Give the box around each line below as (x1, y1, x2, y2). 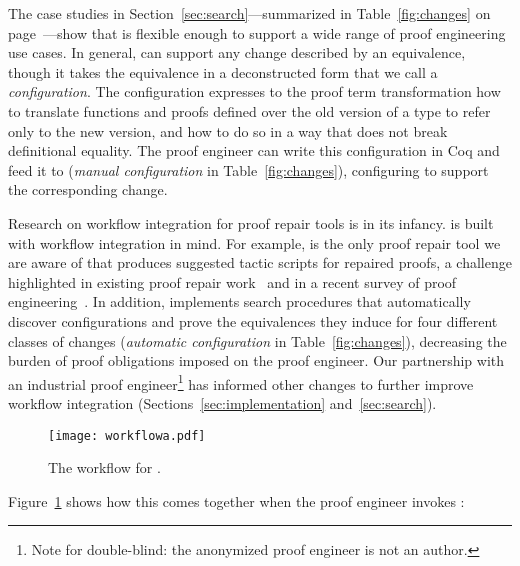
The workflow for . (48, 457, 161, 478)
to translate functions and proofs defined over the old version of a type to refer (8, 100, 491, 121)
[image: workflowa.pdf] (48, 428, 206, 443)
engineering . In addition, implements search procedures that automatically (8, 291, 471, 312)
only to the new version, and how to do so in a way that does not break (8, 120, 448, 141)
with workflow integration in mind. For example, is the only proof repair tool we (8, 232, 501, 253)
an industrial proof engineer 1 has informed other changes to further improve (8, 370, 474, 394)
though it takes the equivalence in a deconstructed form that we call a (8, 61, 438, 82)
